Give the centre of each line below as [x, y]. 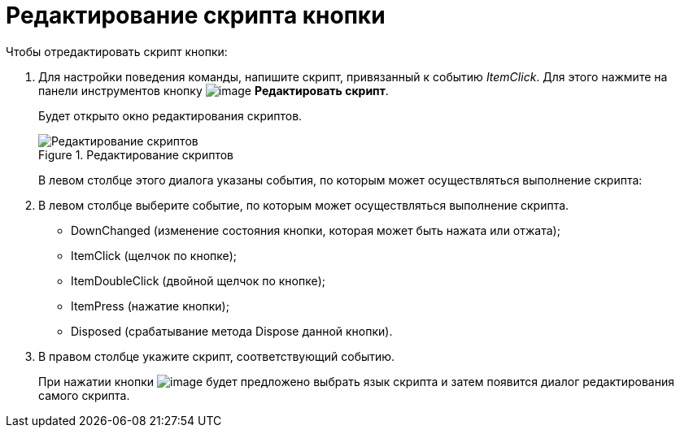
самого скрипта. [84, 395]
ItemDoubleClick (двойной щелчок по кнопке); [198, 280]
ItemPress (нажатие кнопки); [150, 306]
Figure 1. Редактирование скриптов [136, 154]
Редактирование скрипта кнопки [196, 15]
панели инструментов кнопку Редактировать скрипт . [214, 90]
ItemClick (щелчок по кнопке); [154, 255]
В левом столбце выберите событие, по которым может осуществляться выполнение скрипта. [304, 205]
